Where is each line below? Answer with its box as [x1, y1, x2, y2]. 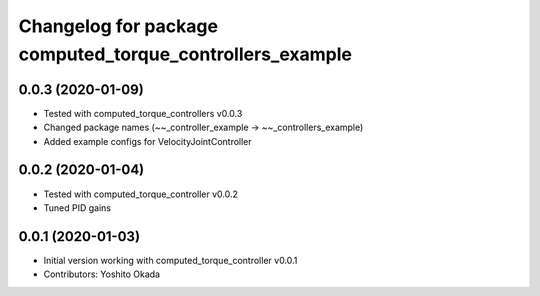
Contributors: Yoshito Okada [43, 268, 160, 280]
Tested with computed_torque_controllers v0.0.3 [43, 107, 243, 119]
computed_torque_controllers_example [18, 43, 352, 65]
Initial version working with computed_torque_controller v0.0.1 [43, 254, 298, 266]
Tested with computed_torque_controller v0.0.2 [43, 188, 239, 200]
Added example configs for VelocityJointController [43, 135, 252, 147]
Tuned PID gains [43, 201, 112, 214]
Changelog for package [18, 15, 219, 37]
